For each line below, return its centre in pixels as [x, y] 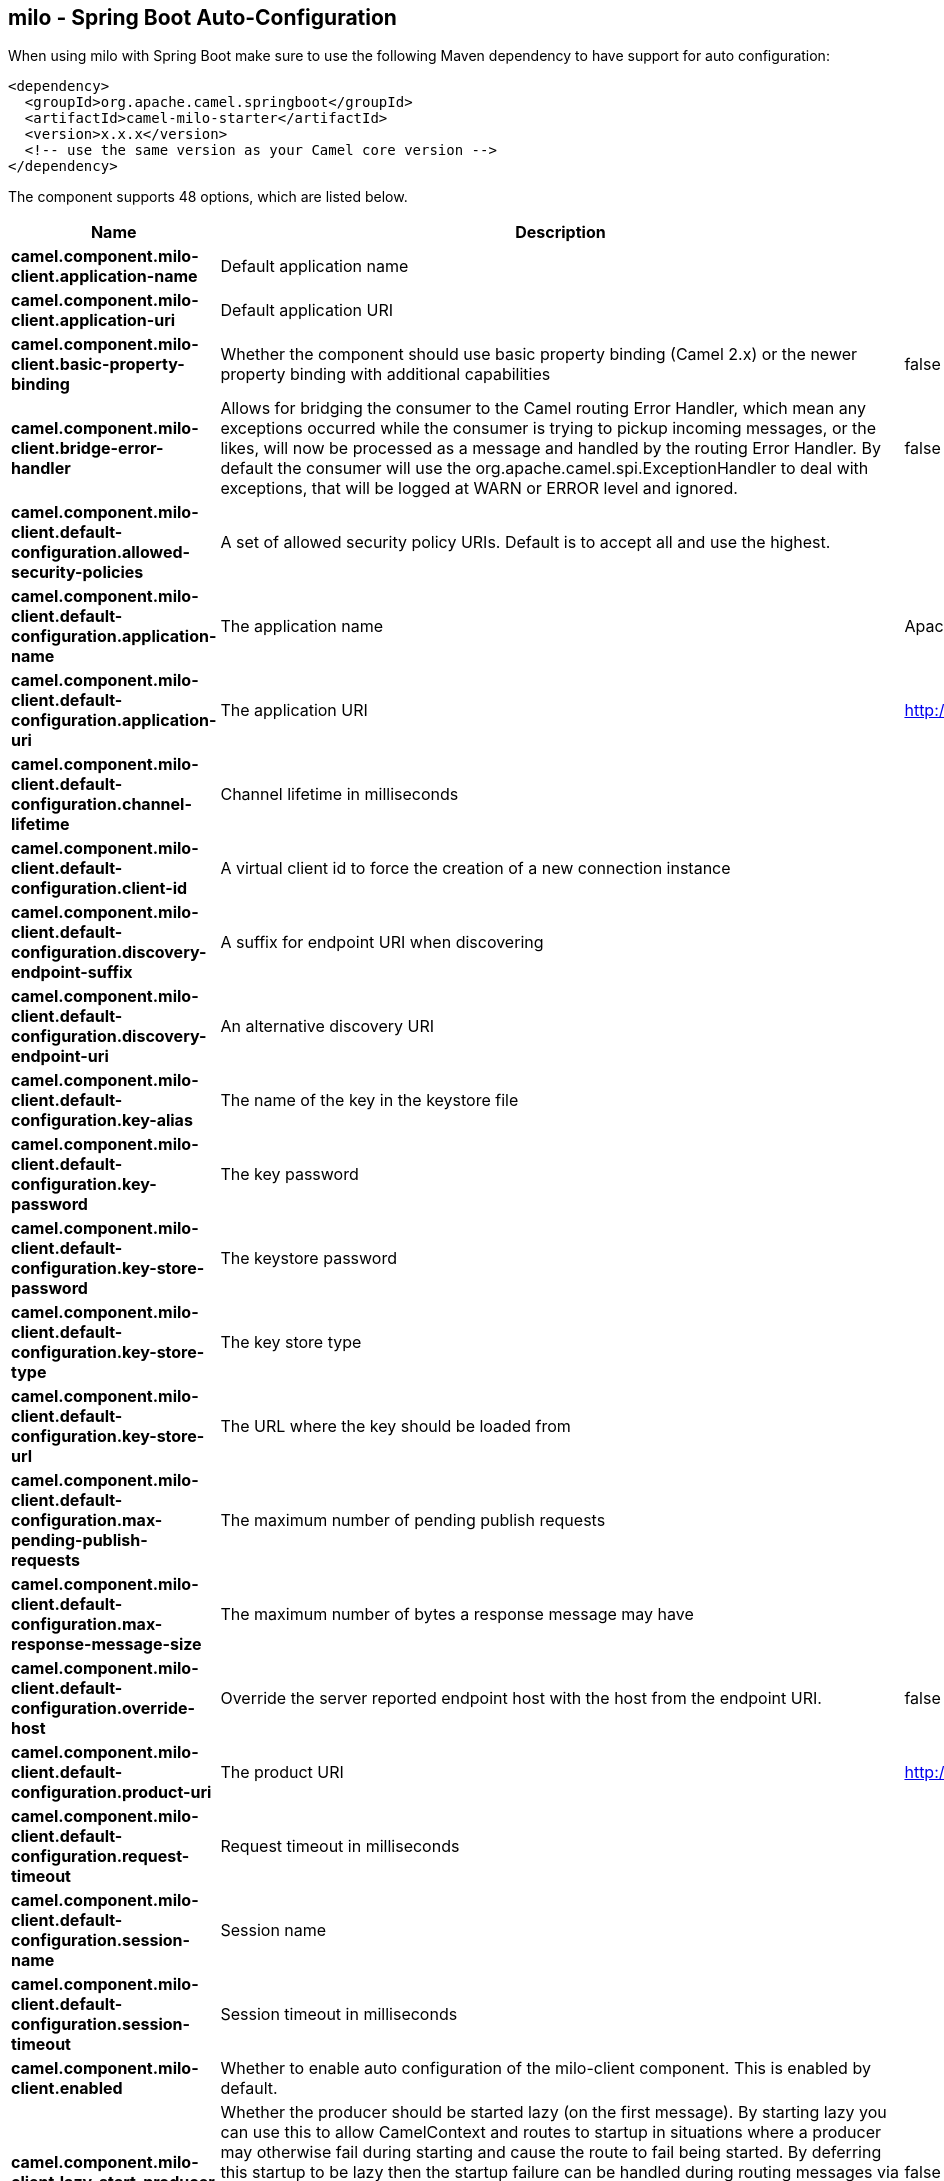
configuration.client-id [99, 888]
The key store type [291, 1342]
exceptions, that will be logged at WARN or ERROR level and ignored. [479, 488]
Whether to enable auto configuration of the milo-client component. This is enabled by [545, 2068]
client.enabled [67, 2088]
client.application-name [104, 276]
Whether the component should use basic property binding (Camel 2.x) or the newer [539, 354]
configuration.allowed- [101, 552]
